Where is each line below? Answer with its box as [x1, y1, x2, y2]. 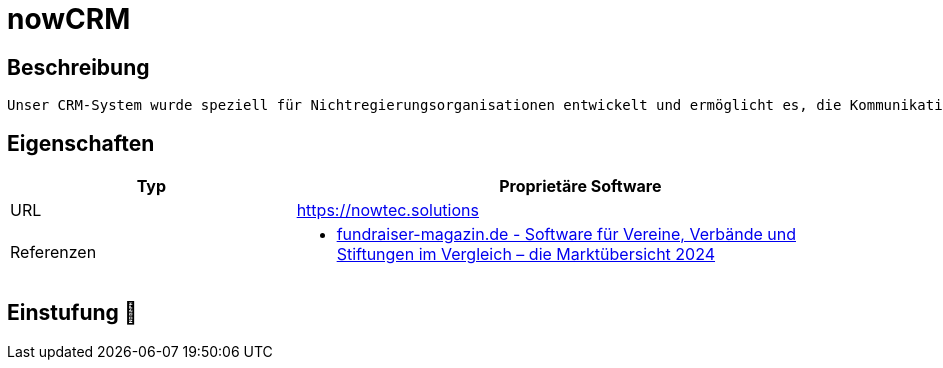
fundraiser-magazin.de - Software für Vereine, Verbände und [336, 224, 796, 245]
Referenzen [10, 242, 97, 263]
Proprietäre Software [499, 176, 662, 197]
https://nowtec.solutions [296, 200, 479, 221]
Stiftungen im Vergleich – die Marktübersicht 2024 [336, 244, 716, 265]
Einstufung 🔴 [7, 300, 138, 326]
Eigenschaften [7, 130, 155, 156]
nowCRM [7, 2, 131, 36]
